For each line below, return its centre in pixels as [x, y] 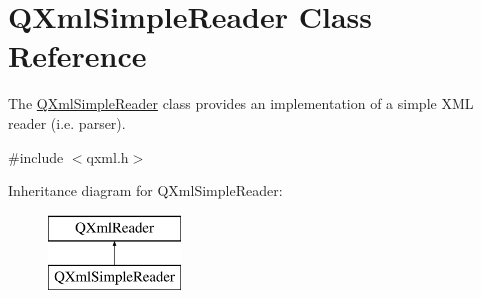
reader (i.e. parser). [67, 122]
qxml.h [107, 156]
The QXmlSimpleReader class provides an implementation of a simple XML [241, 103]
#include [36, 156]
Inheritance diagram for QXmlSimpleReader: [145, 190]
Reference [77, 55]
